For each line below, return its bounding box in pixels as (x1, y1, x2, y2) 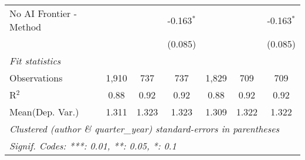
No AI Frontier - (9, 6, 77, 20)
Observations (9, 71, 63, 84)
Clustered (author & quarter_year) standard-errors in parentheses (9, 122, 280, 135)
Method (9, 20, 42, 33)
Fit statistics (9, 54, 61, 67)
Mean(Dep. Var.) (9, 105, 79, 118)
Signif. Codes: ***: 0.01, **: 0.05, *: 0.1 (9, 139, 177, 152)
